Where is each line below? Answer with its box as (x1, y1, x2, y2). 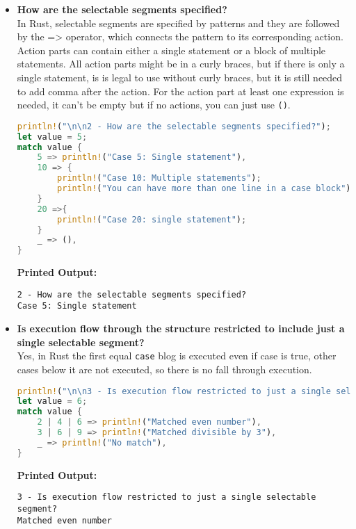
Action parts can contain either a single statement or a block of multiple (17, 42, 326, 57)
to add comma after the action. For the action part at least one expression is (17, 83, 344, 98)
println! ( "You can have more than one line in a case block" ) (57, 184, 351, 194)
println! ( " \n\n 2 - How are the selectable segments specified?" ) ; (17, 121, 331, 131)
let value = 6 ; (17, 396, 88, 407)
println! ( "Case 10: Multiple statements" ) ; (57, 173, 261, 184)
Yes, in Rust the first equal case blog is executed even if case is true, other (17, 348, 337, 363)
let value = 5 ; (17, 131, 88, 142)
